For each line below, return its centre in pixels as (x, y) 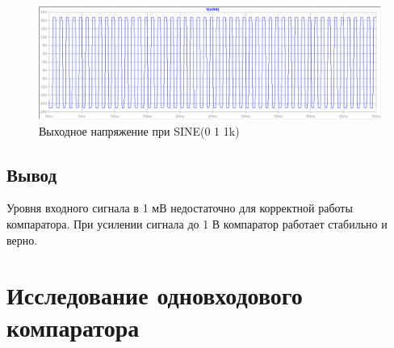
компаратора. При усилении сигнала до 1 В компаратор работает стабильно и (197, 223)
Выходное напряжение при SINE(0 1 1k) (139, 130)
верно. (22, 239)
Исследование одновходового (155, 295)
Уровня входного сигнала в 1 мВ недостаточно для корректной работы (180, 208)
